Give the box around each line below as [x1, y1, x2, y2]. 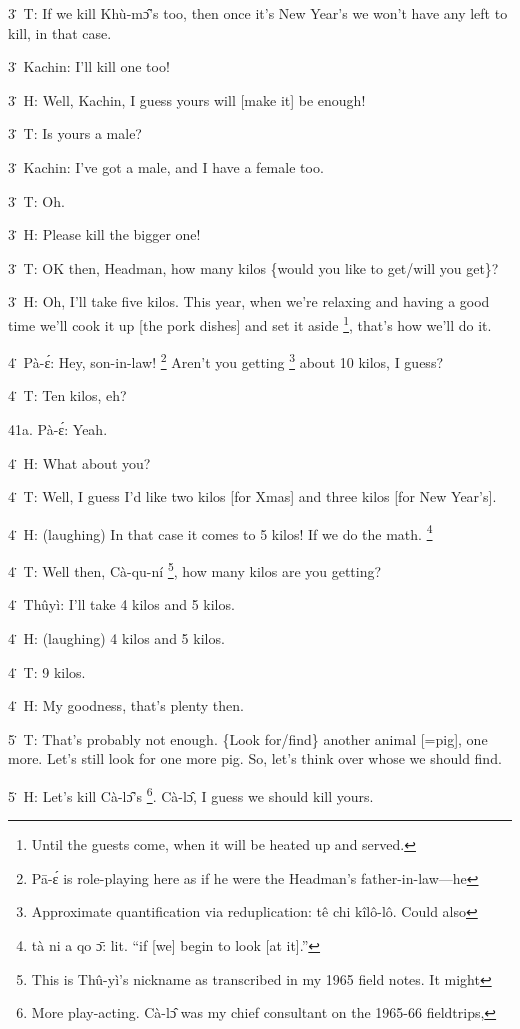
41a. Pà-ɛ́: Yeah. [8, 419, 108, 440]
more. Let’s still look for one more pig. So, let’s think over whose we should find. [8, 748, 502, 769]
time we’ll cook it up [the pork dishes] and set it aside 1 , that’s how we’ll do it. [8, 311, 492, 335]
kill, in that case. [8, 22, 112, 43]
